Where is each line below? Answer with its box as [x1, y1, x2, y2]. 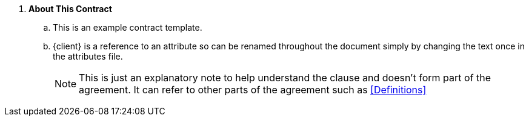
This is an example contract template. [53, 22, 202, 33]
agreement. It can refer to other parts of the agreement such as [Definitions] [79, 84, 427, 96]
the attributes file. [53, 51, 123, 61]
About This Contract [28, 4, 112, 14]
